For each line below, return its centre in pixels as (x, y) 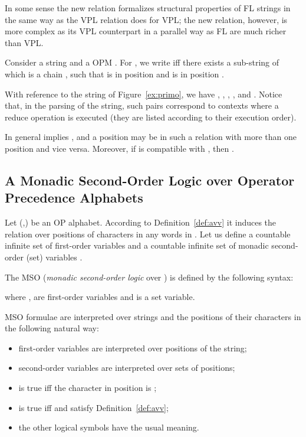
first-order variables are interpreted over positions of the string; (133, 348)
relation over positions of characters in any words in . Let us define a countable (148, 234)
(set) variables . (54, 257)
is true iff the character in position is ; (88, 388)
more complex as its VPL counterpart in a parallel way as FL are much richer (146, 31)
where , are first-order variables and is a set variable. (100, 297)
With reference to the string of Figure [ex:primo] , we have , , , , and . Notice (144, 94)
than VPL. (24, 42)
